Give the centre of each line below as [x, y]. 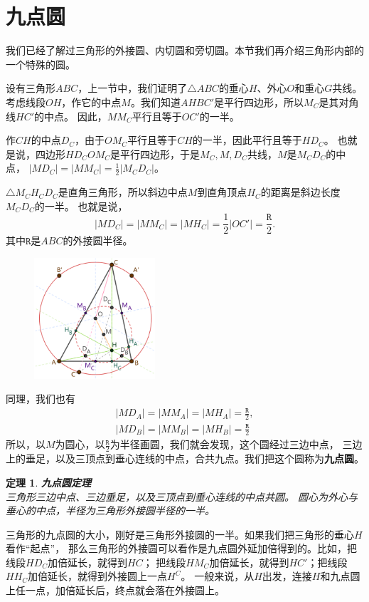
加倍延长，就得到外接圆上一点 [98, 576]
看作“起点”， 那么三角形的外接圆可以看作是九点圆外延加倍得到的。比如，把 [181, 548]
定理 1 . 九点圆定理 [48, 482]
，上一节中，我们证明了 [133, 88]
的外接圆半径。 [98, 240]
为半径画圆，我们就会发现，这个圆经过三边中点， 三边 [236, 444]
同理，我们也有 [41, 399]
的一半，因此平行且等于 [247, 140]
